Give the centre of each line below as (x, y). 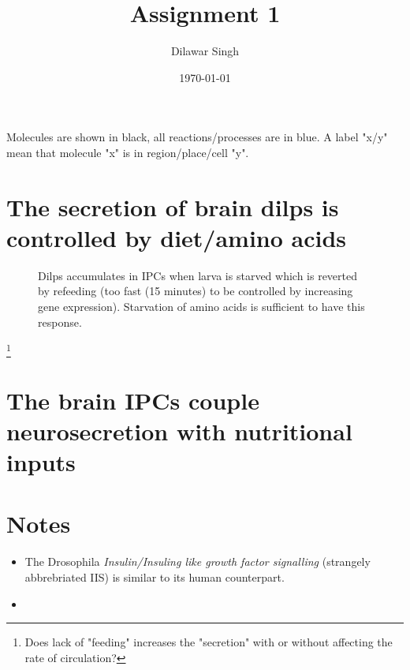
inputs (41, 462)
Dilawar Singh (205, 51)
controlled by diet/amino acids (177, 237)
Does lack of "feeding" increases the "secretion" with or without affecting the (209, 642)
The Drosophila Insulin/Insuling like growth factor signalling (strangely (198, 561)
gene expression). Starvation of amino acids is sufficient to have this (201, 306)
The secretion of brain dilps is (173, 206)
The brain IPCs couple (133, 400)
